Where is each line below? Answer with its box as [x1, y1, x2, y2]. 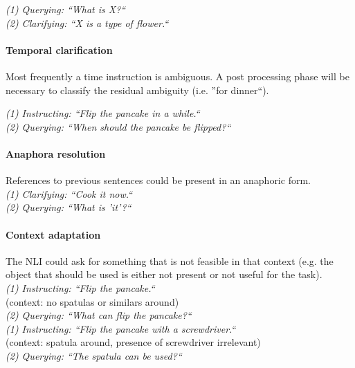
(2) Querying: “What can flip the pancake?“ [6, 308, 192, 322]
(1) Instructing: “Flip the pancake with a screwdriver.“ [6, 321, 236, 335]
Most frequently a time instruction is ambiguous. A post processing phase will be [6, 68, 349, 83]
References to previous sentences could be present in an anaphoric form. [6, 173, 311, 187]
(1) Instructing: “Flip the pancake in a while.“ [6, 106, 200, 120]
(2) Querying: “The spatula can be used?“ [6, 348, 182, 362]
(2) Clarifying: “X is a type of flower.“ [6, 15, 169, 30]
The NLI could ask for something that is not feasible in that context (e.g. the [6, 253, 334, 268]
